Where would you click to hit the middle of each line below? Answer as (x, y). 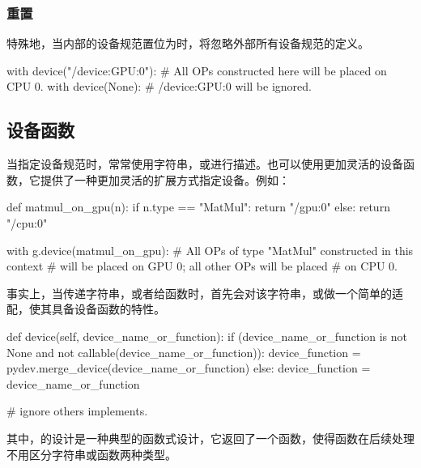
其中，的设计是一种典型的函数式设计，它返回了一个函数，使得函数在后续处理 (210, 438)
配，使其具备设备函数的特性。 (86, 309)
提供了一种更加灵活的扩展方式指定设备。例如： (165, 179)
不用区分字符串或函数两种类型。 (91, 454)
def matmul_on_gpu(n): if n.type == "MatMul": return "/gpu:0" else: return (198, 207)
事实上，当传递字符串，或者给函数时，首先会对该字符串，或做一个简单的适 (205, 293)
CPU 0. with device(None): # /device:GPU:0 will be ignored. (159, 86)
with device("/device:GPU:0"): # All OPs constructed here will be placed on (197, 70)
